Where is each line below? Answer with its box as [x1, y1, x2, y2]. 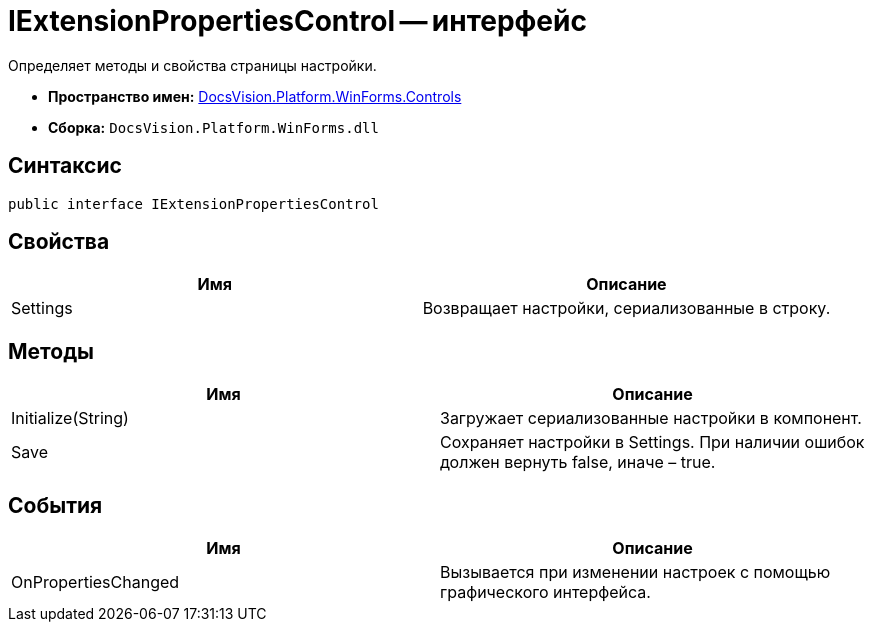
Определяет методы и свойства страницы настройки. [8, 56, 377, 74]
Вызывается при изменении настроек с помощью [440, 562, 831, 583]
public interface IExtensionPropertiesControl [8, 195, 379, 212]
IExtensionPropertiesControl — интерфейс [8, 4, 587, 38]
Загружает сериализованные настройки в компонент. [440, 408, 862, 429]
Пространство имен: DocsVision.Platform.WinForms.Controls [48, 87, 462, 105]
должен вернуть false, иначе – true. [440, 452, 716, 473]
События [8, 492, 103, 518]
